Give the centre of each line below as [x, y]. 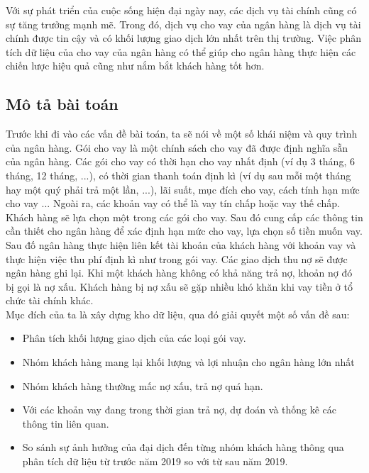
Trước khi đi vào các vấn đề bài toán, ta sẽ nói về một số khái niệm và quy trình [182, 134]
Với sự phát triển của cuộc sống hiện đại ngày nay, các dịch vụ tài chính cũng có [181, 10]
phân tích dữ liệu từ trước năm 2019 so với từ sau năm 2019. [155, 461]
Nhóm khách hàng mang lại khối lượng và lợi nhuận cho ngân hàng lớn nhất [188, 362]
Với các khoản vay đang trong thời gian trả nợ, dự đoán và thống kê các [180, 410]
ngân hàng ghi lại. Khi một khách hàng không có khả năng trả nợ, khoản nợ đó [179, 273]
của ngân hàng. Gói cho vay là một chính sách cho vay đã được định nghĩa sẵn [177, 147]
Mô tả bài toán [62, 104]
